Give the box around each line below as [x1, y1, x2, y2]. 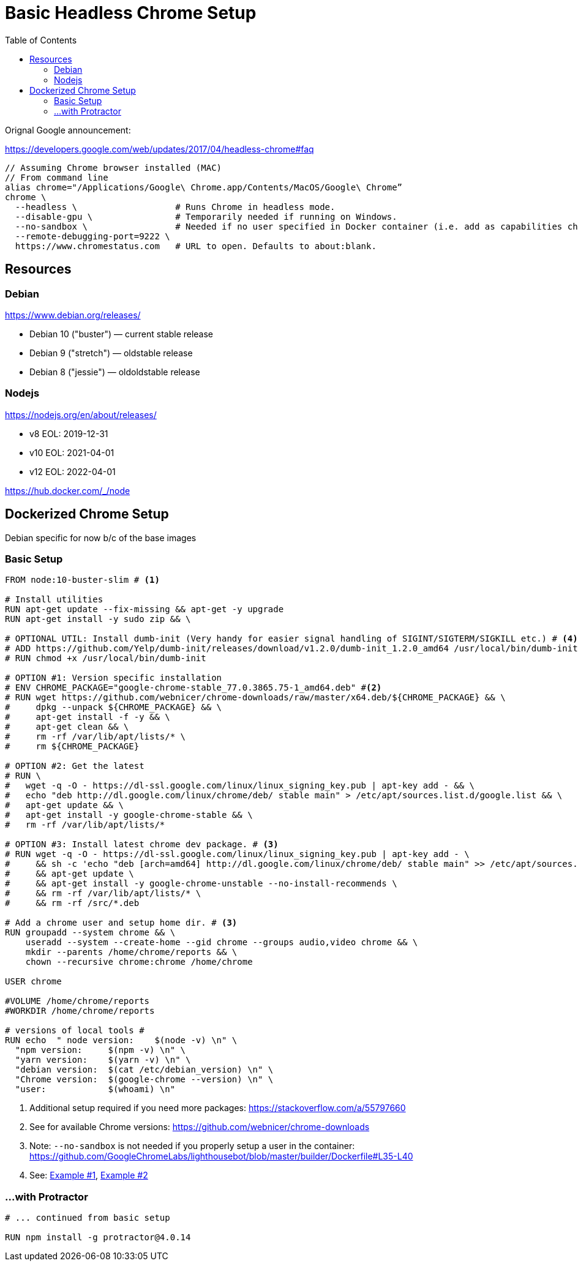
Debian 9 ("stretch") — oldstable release [29, 347, 193, 358]
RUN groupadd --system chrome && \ [5, 927, 176, 938]
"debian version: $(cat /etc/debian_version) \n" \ [15, 1065, 274, 1075]
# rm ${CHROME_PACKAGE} [5, 741, 140, 752]
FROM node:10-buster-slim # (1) [5, 575, 160, 585]
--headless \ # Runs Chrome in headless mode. [15, 201, 336, 212]
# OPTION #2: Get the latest [5, 761, 144, 771]
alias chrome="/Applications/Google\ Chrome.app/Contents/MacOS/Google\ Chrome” [5, 182, 403, 192]
